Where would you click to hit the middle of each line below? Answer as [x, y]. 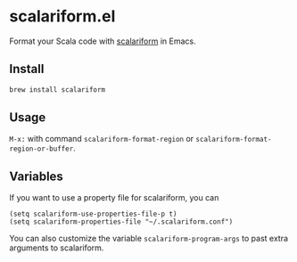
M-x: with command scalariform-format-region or [102, 139]
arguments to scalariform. [57, 248]
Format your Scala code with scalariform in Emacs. [103, 41]
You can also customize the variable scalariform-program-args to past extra [148, 239]
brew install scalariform [57, 90]
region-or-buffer [41, 149]
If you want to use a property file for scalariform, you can [114, 198]
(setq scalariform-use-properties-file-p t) [93, 214]
